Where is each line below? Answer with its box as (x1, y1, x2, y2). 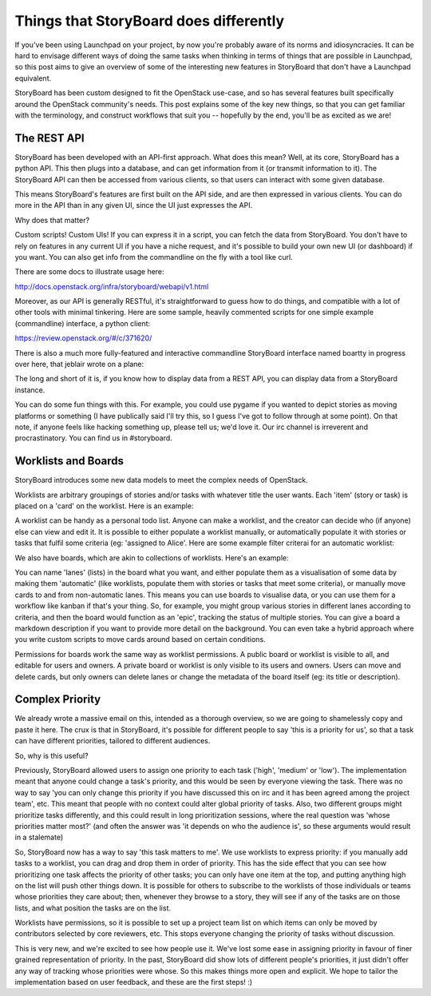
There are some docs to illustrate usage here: (14, 267, 164, 277)
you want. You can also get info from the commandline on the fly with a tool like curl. (14, 252, 293, 261)
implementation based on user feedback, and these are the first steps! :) (14, 978, 253, 987)
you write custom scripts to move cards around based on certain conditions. (14, 635, 267, 644)
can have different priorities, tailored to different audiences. (14, 736, 211, 746)
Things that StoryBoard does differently (14, 12, 285, 30)
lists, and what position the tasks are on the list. (14, 903, 172, 913)
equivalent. (14, 73, 52, 83)
